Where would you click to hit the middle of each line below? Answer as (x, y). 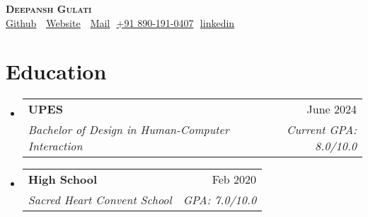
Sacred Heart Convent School (100, 200)
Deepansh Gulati (49, 9)
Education (56, 71)
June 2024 (332, 109)
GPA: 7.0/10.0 (220, 200)
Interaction (55, 146)
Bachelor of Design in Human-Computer (128, 130)
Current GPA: (322, 130)
